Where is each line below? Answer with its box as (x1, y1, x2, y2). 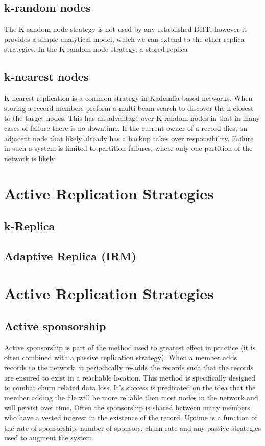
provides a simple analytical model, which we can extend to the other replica (4, 33, 245, 44)
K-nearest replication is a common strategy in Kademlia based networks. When (4, 93, 253, 103)
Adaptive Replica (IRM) (4, 248, 136, 263)
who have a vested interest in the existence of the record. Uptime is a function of (4, 412, 257, 423)
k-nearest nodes (4, 69, 89, 84)
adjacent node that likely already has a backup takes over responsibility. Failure (4, 132, 254, 143)
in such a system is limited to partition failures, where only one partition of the (4, 143, 253, 153)
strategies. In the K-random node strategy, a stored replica (4, 43, 188, 54)
